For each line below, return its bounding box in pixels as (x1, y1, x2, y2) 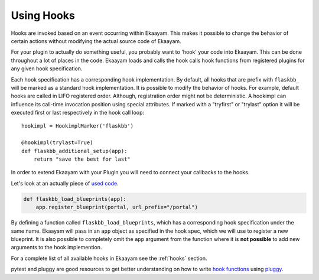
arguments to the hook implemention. (11, 244, 102, 251)
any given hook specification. (11, 65, 83, 72)
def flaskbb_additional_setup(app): (21, 148, 128, 154)
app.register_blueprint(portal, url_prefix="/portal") (35, 204, 198, 211)
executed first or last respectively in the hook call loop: (11, 109, 145, 116)
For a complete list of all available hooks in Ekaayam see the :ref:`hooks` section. (11, 255, 207, 262)
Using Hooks (11, 9, 75, 22)
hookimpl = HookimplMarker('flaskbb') (21, 123, 134, 129)
